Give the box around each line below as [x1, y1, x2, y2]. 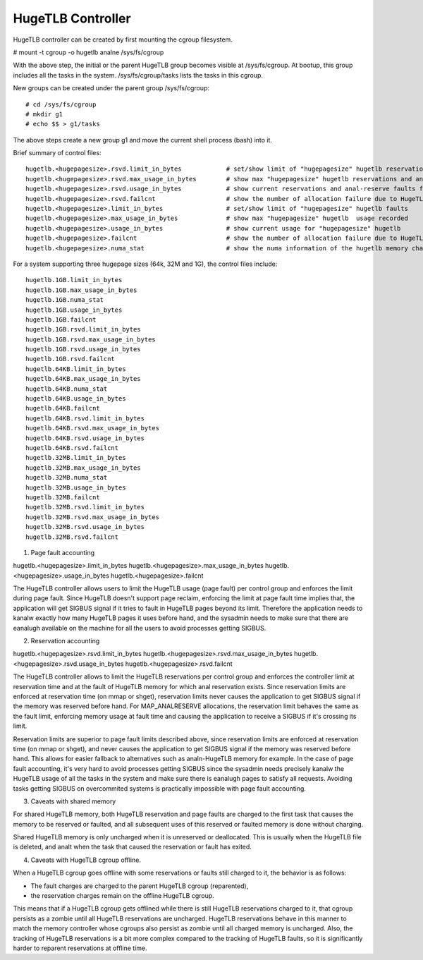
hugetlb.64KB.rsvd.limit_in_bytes [25, 414, 145, 423]
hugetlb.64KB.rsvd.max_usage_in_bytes [25, 424, 160, 432]
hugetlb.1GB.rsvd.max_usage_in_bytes [25, 335, 157, 344]
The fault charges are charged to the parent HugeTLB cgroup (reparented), [30, 882, 249, 890]
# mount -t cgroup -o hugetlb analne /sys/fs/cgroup [13, 48, 164, 56]
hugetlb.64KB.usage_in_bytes [25, 395, 126, 403]
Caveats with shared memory [30, 797, 116, 806]
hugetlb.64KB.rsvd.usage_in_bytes [25, 434, 145, 442]
